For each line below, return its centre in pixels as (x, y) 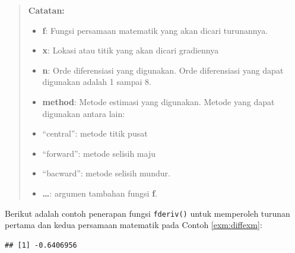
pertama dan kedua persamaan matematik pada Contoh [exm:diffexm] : (134, 225)
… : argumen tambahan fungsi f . (100, 193)
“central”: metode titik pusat (95, 133)
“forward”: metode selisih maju (99, 153)
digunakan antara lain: (84, 113)
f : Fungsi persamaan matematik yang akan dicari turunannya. (155, 30)
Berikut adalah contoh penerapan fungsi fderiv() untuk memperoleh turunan (147, 213)
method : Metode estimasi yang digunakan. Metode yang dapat (158, 101)
